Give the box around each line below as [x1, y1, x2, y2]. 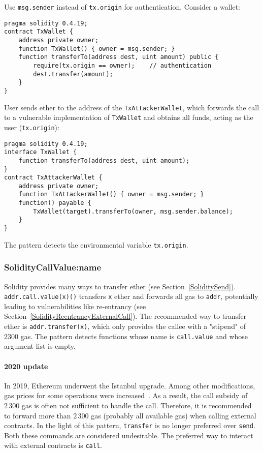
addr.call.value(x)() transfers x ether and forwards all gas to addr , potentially [4, 291, 258, 302]
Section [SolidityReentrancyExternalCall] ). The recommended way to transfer [4, 311, 247, 321]
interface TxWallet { [4, 148, 77, 156]
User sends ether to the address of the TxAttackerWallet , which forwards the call [4, 102, 259, 112]
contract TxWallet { [4, 28, 74, 36]
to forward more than [4, 410, 71, 420]
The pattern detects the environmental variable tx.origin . [4, 239, 188, 250]
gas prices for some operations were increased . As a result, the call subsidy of [4, 390, 248, 401]
